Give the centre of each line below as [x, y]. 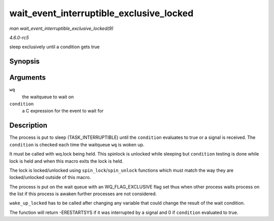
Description [28, 125]
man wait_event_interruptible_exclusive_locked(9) [61, 28]
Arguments [28, 78]
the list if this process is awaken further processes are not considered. [83, 194]
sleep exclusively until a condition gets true [55, 47]
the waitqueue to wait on [48, 97]
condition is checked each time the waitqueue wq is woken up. [77, 144]
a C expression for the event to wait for [63, 111]
